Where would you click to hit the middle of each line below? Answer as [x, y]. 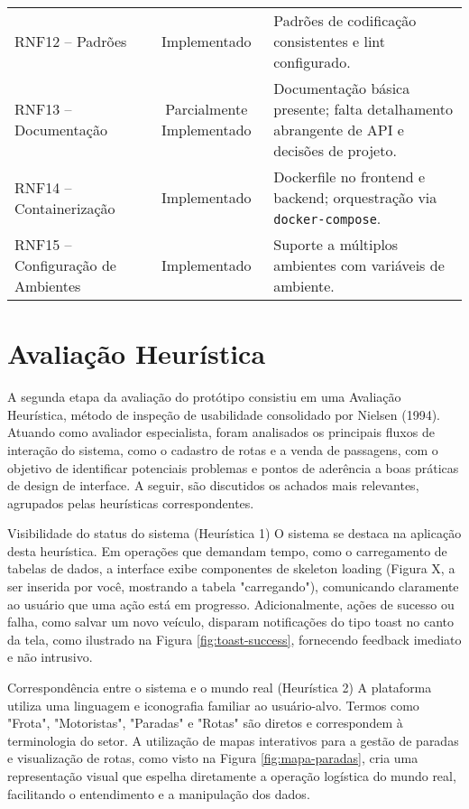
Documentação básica [342, 88]
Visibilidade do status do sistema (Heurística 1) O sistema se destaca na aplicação [234, 533]
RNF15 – [43, 244]
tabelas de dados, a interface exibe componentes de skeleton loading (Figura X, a [231, 568]
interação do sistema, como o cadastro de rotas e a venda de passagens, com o [223, 449]
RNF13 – [43, 109]
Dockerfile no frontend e [349, 177]
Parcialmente [207, 109]
